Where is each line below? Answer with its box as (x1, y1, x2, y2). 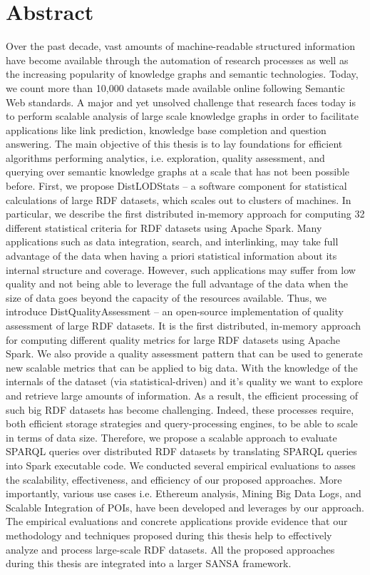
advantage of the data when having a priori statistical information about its (6, 248, 337, 263)
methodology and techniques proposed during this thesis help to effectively (6, 527, 332, 542)
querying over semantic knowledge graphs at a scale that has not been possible (6, 164, 349, 179)
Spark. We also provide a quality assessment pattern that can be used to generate (6, 346, 363, 361)
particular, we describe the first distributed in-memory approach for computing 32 (6, 206, 365, 221)
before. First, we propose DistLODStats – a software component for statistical (6, 178, 347, 193)
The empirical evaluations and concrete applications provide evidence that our (6, 514, 348, 529)
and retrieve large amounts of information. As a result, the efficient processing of (6, 387, 359, 402)
